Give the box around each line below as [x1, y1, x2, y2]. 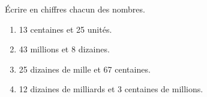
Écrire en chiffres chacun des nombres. [5, 3, 145, 15]
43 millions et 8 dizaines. [19, 43, 110, 55]
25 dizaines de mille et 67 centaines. [19, 62, 151, 75]
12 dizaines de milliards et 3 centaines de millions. [19, 83, 203, 95]
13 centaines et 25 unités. [19, 23, 112, 35]
